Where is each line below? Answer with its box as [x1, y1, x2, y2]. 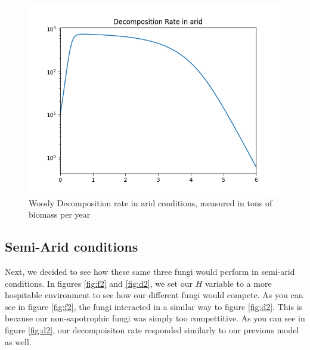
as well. [5, 335, 32, 348]
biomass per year [29, 208, 91, 221]
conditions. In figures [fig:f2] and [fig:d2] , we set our [5, 277, 193, 289]
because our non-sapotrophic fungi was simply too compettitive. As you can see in [5, 312, 305, 324]
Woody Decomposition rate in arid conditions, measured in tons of [29, 196, 272, 209]
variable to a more [204, 277, 272, 289]
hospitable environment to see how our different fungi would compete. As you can [5, 289, 303, 301]
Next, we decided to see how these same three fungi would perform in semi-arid [5, 265, 295, 277]
